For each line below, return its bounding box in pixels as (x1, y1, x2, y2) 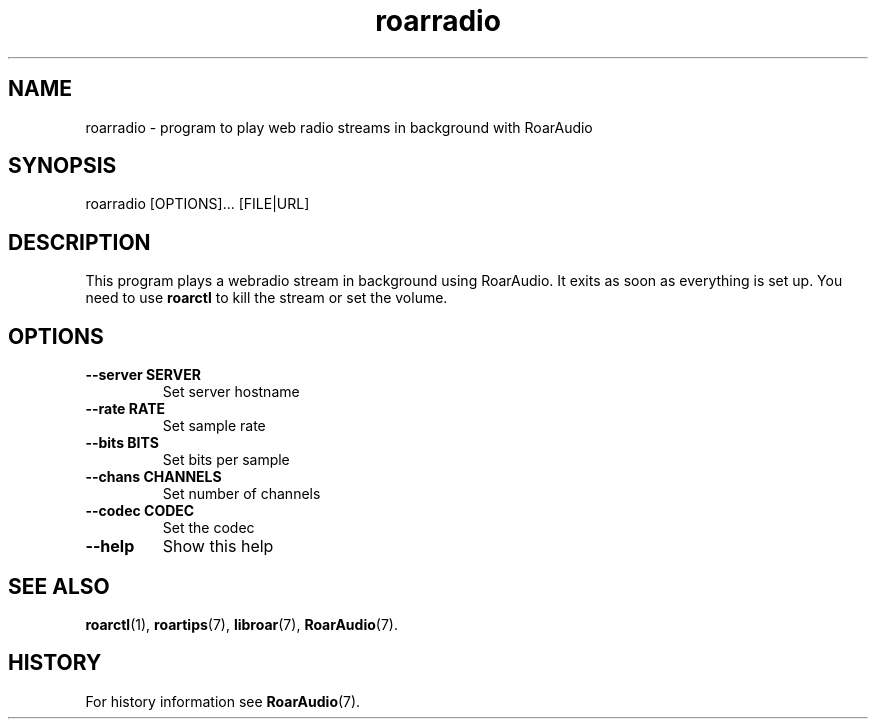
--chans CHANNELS (85, 468, 222, 486)
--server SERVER (85, 366, 201, 384)
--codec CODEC (85, 502, 195, 520)
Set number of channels (162, 485, 321, 503)
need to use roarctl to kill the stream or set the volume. (85, 289, 448, 307)
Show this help (162, 536, 274, 557)
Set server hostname (162, 383, 300, 401)
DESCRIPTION (8, 229, 151, 255)
